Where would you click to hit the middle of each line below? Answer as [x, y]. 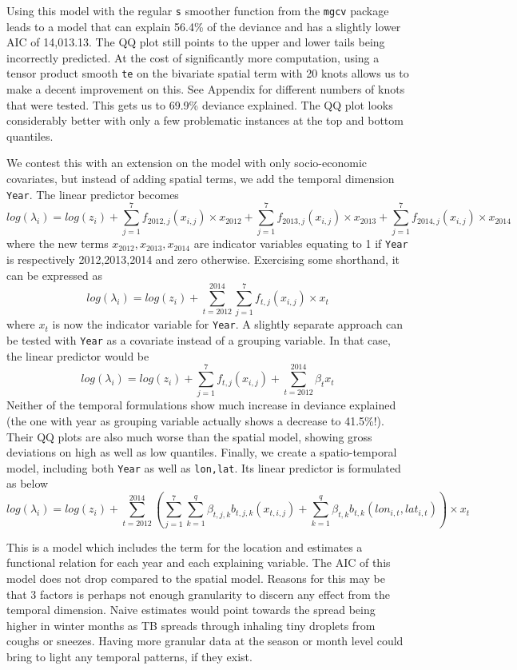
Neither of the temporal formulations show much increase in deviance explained [201, 405]
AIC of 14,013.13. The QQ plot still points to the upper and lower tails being [196, 42]
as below [28, 483]
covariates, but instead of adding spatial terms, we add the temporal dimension [201, 179]
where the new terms [58, 243]
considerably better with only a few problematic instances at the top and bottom [205, 120]
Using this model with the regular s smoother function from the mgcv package [198, 10]
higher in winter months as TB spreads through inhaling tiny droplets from [191, 625]
